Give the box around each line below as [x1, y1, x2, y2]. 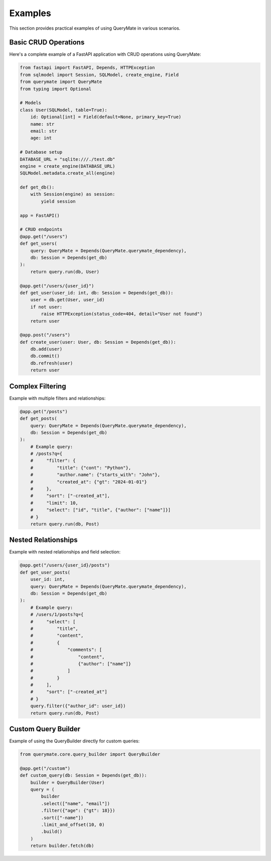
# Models [20, 100, 42, 106]
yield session [41, 199, 76, 204]
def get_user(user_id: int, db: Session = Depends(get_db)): [20, 290, 174, 296]
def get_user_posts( [20, 569, 70, 575]
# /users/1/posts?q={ [30, 612, 84, 618]
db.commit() [30, 353, 60, 359]
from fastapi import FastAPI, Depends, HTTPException [20, 65, 155, 70]
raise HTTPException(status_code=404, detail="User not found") [41, 311, 203, 317]
